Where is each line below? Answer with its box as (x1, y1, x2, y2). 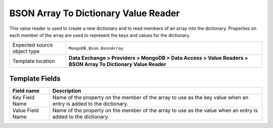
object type (12, 48, 40, 55)
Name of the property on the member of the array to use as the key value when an (52, 94, 249, 101)
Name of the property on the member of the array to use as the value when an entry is (52, 107, 258, 114)
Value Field (12, 107, 39, 114)
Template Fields (9, 74, 61, 83)
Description (52, 87, 81, 94)
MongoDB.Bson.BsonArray (68, 46, 124, 51)
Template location (12, 58, 55, 65)
